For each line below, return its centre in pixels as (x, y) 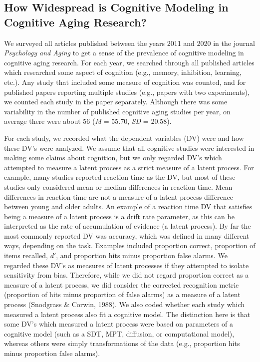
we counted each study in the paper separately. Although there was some (116, 102)
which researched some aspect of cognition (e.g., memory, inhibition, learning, (123, 72)
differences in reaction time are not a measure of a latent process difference (119, 196)
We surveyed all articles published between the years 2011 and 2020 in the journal (130, 43)
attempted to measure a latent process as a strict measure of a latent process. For (129, 167)
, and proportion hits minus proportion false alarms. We (142, 255)
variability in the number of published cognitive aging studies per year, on (117, 111)
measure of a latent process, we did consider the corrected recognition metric (122, 284)
